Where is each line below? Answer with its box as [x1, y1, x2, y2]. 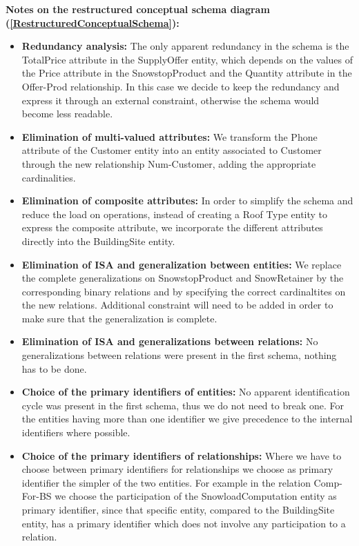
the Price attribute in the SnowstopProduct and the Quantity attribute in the [21, 66, 352, 80]
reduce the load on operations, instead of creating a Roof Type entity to [21, 206, 328, 221]
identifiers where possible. [21, 425, 130, 440]
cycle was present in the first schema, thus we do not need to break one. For [21, 398, 344, 412]
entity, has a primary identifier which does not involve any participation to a [21, 516, 346, 530]
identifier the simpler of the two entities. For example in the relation [21, 475, 311, 489]
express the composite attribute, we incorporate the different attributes [21, 220, 323, 235]
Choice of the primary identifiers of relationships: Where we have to [21, 448, 342, 462]
